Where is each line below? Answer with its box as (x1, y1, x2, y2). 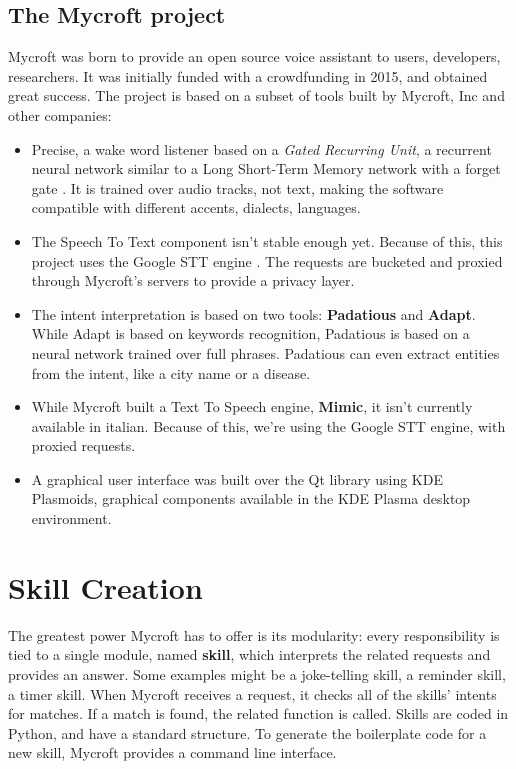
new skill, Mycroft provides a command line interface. (8, 742, 337, 763)
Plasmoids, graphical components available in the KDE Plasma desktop (31, 488, 471, 509)
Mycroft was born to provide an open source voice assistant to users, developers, (8, 46, 501, 67)
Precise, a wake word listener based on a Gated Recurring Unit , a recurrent (31, 138, 492, 159)
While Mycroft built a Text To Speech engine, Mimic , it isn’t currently (31, 396, 473, 417)
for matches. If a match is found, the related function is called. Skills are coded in (8, 703, 509, 724)
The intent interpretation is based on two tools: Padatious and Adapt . (31, 303, 476, 324)
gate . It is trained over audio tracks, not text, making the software (31, 177, 444, 198)
